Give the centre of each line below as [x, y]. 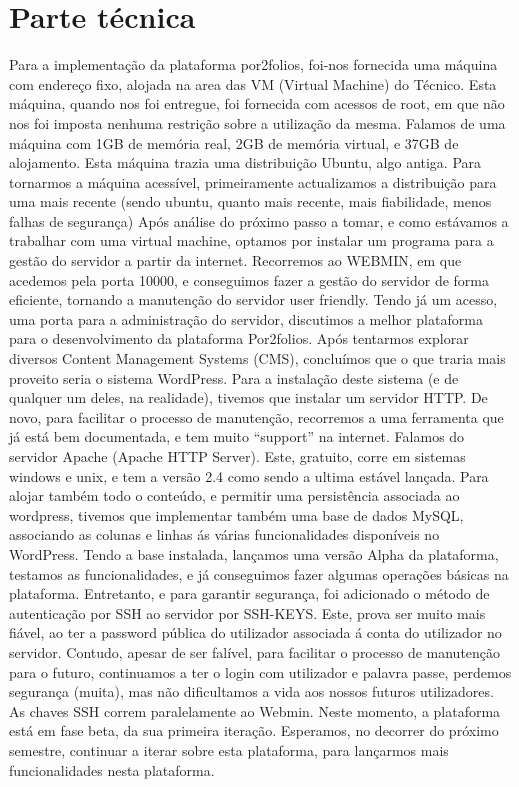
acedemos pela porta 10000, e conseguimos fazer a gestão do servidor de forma [249, 279]
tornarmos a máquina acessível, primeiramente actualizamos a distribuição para [253, 181]
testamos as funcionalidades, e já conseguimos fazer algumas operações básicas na [259, 573]
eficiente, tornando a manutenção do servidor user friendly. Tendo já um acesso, [253, 299]
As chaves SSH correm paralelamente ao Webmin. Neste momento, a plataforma [255, 710]
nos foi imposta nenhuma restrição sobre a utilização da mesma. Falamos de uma [257, 122]
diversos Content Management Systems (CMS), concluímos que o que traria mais [257, 358]
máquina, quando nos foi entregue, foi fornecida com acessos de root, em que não [257, 103]
